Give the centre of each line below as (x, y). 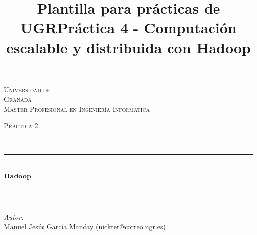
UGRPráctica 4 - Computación (128, 28)
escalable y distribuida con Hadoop (128, 47)
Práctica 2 (21, 125)
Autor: (14, 216)
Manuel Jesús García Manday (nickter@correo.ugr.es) (85, 226)
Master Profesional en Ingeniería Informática (77, 108)
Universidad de (27, 89)
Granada (18, 99)
